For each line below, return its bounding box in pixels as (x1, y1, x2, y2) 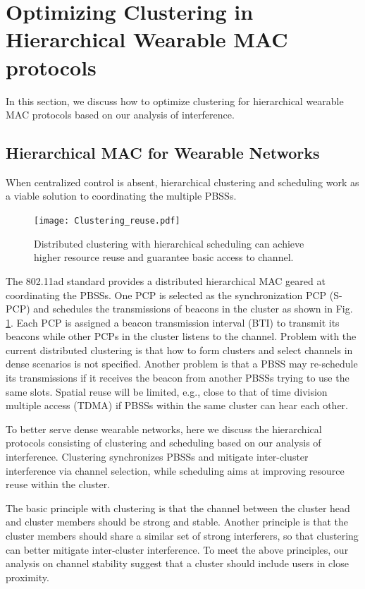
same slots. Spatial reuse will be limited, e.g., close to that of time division (6, 384, 328, 399)
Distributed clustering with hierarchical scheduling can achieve (34, 236, 304, 250)
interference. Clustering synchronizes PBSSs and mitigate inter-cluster (6, 449, 309, 464)
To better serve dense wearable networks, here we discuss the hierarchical (6, 421, 322, 436)
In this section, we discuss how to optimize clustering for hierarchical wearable (6, 93, 344, 108)
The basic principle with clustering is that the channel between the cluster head (6, 500, 350, 515)
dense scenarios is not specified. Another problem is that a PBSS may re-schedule (6, 356, 358, 371)
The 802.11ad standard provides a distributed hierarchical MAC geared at (6, 273, 326, 288)
